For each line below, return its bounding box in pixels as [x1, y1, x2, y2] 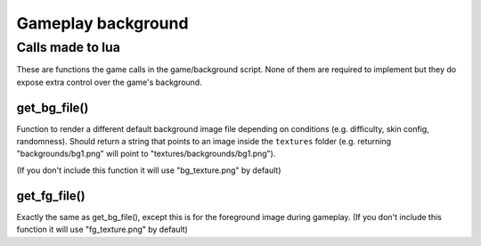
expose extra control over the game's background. [16, 77, 202, 87]
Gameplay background [16, 13, 189, 33]
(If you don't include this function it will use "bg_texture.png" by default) [16, 165, 281, 176]
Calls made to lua [16, 39, 120, 55]
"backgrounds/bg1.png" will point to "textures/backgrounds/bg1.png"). [16, 148, 276, 160]
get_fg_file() [16, 188, 86, 203]
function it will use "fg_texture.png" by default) [16, 224, 189, 235]
